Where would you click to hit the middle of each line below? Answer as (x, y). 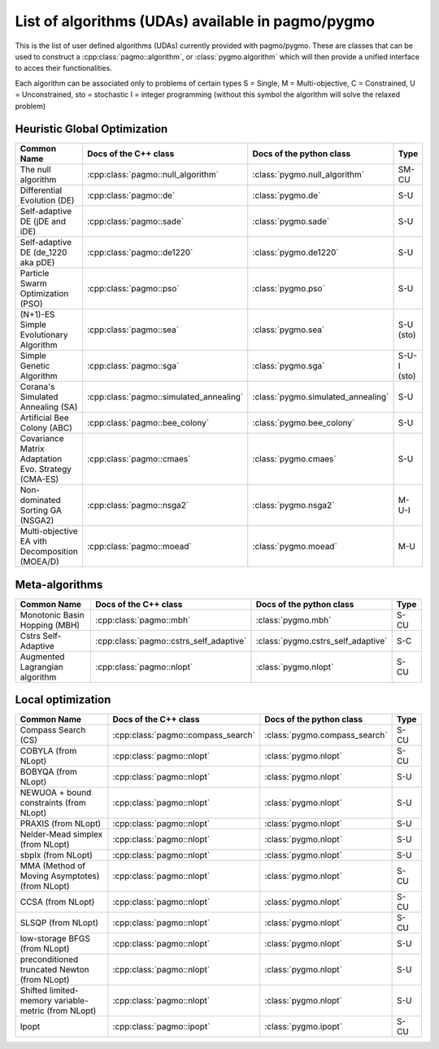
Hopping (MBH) (50, 625)
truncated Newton (54, 970)
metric (32, 1011)
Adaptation (41, 459)
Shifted (34, 990)
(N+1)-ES (37, 315)
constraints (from (53, 803)
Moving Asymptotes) (60, 876)
